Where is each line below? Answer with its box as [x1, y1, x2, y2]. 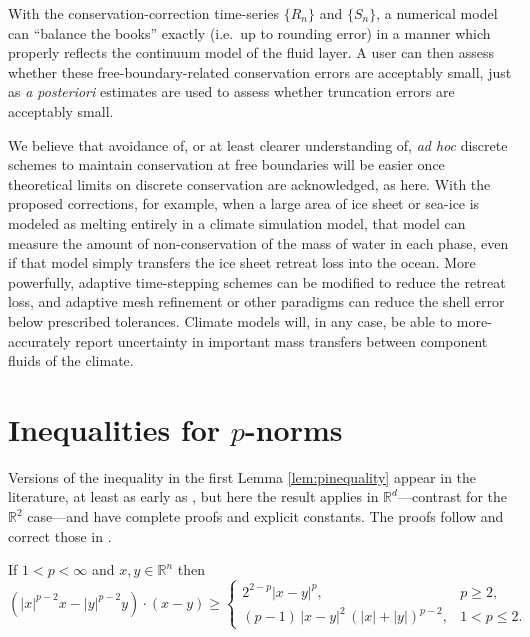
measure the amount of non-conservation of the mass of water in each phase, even [8, 232, 509, 253]
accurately [8, 330, 71, 351]
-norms [244, 408, 343, 449]
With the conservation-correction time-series [8, 3, 280, 23]
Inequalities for [8, 408, 221, 449]
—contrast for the [397, 486, 507, 507]
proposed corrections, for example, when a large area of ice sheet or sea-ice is [8, 193, 480, 214]
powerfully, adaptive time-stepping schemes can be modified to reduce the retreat [8, 271, 506, 292]
